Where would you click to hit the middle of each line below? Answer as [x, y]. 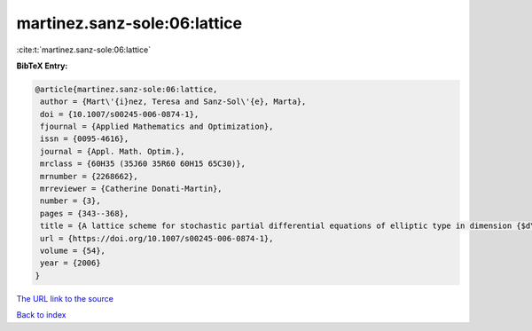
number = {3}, [70, 201]
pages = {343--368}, [85, 213]
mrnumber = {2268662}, [90, 176]
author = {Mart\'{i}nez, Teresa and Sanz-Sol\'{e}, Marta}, [173, 102]
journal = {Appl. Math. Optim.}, [113, 151]
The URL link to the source [65, 298]
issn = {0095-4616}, [85, 139]
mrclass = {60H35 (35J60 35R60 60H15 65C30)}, [143, 164]
